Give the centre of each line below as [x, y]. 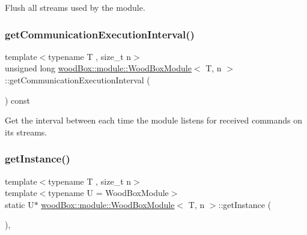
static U [20, 204]
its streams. [26, 132]
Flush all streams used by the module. [75, 7]
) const [18, 100]
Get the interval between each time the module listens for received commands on [154, 120]
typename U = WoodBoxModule [108, 193]
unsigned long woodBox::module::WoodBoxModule [98, 68]
